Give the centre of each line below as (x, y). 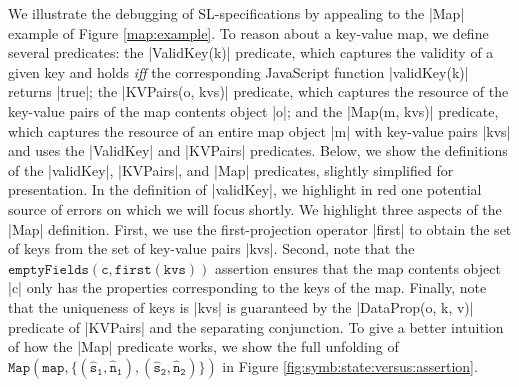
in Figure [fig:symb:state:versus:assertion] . (350, 365)
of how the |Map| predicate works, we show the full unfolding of (203, 346)
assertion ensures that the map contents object (358, 267)
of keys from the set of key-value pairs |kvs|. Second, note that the (211, 248)
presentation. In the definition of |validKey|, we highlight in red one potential (245, 189)
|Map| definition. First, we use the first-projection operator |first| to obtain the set (260, 228)
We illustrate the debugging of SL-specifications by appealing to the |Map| (236, 13)
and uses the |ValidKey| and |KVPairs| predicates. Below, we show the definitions (258, 150)
